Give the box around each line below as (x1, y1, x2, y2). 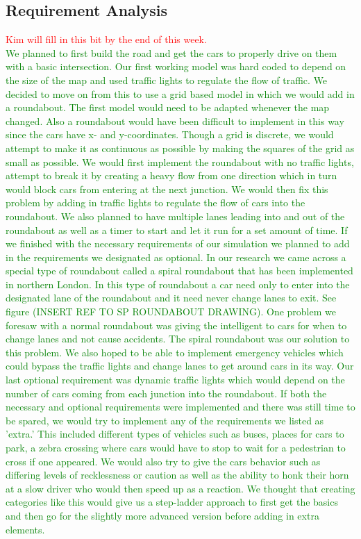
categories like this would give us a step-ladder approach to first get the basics (6, 495, 338, 509)
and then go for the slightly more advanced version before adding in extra (6, 508, 319, 522)
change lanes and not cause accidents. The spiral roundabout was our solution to (6, 331, 350, 346)
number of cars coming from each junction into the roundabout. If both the (6, 385, 327, 400)
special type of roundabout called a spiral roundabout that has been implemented (6, 263, 353, 278)
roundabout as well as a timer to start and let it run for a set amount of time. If (6, 222, 348, 237)
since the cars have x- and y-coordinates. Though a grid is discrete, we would (6, 127, 334, 142)
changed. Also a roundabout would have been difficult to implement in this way (6, 113, 344, 128)
